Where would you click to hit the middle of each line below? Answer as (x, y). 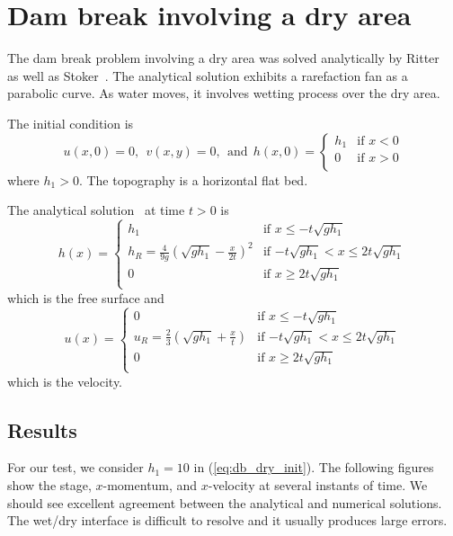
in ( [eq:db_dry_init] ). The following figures (314, 467)
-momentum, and (150, 484)
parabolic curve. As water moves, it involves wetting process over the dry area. (224, 93)
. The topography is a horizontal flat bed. (193, 179)
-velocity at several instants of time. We (318, 484)
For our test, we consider (75, 467)
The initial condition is (71, 123)
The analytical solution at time (96, 210)
